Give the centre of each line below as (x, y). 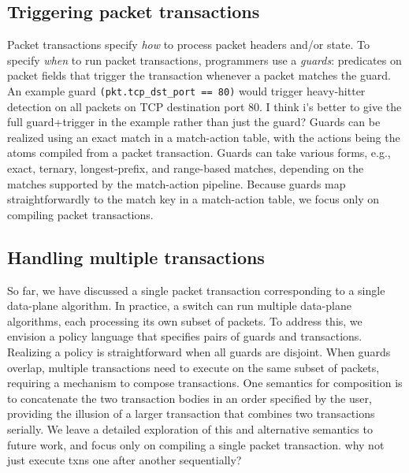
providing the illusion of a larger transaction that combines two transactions (191, 413)
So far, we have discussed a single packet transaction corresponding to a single (196, 290)
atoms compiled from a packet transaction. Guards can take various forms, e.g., (199, 153)
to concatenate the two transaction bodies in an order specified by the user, (190, 398)
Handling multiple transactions (136, 257)
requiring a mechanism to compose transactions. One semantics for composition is (205, 383)
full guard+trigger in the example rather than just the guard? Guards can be (194, 122)
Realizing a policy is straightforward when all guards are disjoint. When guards (199, 351)
